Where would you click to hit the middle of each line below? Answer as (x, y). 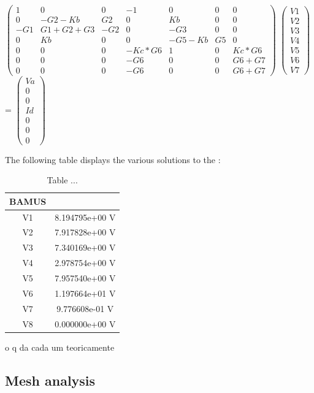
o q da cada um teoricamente (60, 347)
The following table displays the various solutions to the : (113, 159)
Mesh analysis (50, 380)
